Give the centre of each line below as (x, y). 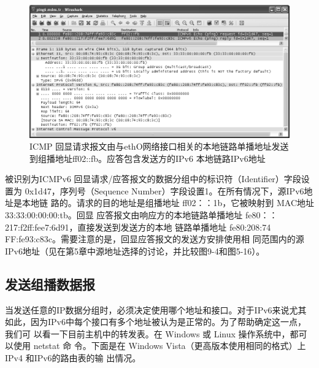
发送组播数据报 (50, 284)
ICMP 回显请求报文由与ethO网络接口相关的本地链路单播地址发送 (159, 146)
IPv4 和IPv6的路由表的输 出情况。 (73, 358)
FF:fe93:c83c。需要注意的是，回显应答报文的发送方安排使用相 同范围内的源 (155, 239)
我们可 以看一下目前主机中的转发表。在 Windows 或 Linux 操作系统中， (148, 333)
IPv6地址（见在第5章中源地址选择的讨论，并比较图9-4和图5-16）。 (135, 251)
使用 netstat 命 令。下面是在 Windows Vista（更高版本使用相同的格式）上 (159, 346)
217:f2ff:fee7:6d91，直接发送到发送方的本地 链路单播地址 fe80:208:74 (138, 227)
